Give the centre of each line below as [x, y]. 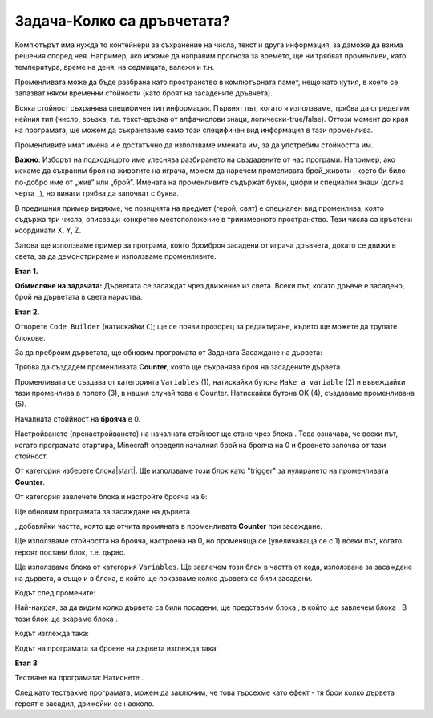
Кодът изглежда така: [52, 634]
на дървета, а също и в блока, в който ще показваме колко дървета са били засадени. [164, 578]
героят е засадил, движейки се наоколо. [85, 704]
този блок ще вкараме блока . [66, 619]
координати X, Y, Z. [48, 230]
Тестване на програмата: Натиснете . [79, 678]
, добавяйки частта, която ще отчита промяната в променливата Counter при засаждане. [169, 526]
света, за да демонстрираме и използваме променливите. [115, 256]
